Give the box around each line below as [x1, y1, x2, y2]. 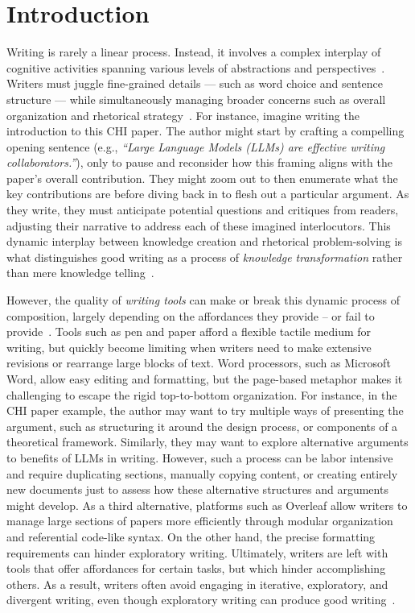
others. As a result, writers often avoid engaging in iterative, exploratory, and [6, 575, 388, 592]
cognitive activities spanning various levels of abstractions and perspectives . [6, 59, 385, 76]
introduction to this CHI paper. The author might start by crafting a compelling [6, 122, 405, 139]
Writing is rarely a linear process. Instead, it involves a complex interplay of [6, 43, 381, 60]
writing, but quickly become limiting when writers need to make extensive [6, 338, 372, 355]
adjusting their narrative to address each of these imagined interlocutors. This [6, 217, 391, 234]
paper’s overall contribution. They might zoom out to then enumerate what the [6, 169, 398, 186]
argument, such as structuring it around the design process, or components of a [6, 417, 398, 434]
